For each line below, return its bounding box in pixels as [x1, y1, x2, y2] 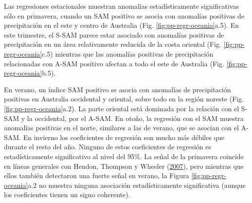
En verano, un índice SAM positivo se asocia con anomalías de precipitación [4, 84, 231, 94]
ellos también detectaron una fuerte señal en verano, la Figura [4, 170, 189, 181]
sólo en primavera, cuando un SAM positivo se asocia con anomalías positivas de [4, 10, 245, 20]
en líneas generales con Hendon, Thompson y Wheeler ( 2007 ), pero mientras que [4, 161, 244, 171]
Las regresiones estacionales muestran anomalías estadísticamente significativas [4, 1, 239, 11]
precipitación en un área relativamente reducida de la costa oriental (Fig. [4, 39, 221, 49]
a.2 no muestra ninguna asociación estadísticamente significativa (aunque [28, 180, 246, 190]
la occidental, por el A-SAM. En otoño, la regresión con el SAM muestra [27, 113, 244, 123]
